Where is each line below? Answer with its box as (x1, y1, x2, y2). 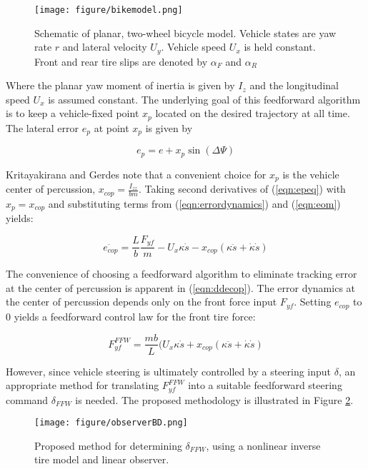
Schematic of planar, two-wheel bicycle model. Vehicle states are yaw (34, 25, 337, 40)
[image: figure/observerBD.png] (34, 418, 188, 428)
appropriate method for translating (6, 378, 159, 393)
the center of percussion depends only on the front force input (6, 294, 277, 309)
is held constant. (244, 39, 316, 54)
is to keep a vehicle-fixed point (6, 106, 139, 121)
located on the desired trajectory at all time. (155, 106, 350, 121)
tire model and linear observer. (34, 452, 169, 467)
